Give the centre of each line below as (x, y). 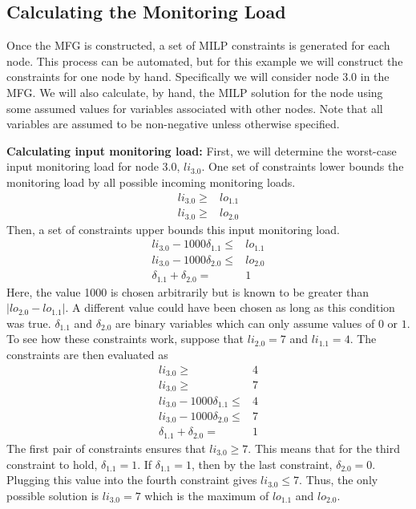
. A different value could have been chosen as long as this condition (230, 307)
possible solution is (53, 495)
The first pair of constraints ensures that (106, 448)
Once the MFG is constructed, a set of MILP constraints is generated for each (198, 45)
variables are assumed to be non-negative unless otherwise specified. (173, 124)
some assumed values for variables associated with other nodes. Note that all (195, 108)
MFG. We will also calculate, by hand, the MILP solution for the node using (195, 92)
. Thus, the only (339, 480)
